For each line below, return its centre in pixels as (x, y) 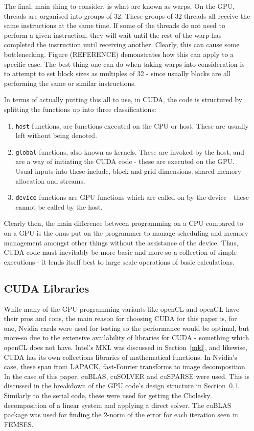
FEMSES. (19, 424)
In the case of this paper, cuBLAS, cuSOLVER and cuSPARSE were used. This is (127, 376)
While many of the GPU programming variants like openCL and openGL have (122, 309)
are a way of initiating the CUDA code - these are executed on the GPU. (125, 161)
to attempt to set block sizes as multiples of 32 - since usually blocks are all (117, 73)
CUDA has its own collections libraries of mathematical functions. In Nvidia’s (121, 357)
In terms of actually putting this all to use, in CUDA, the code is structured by (123, 99)
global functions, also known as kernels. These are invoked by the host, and (130, 151)
